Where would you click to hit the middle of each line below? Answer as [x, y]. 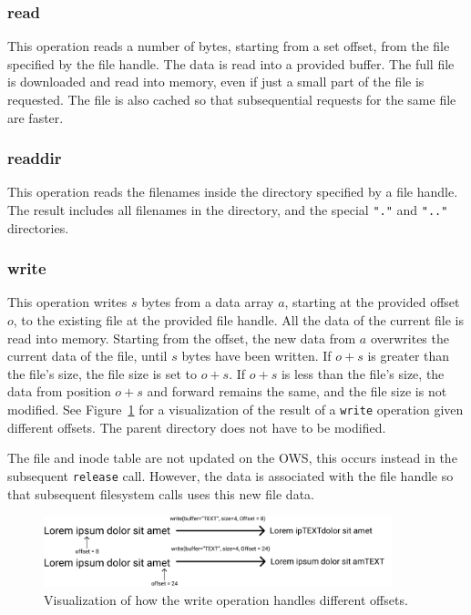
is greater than [409, 356]
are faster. [36, 117]
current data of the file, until [87, 356]
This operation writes [67, 302]
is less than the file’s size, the [363, 373]
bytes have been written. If [256, 356]
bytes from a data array [208, 302]
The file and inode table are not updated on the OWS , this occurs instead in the [232, 458]
